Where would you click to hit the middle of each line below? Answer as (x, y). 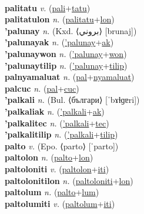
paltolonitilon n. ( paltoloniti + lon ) (69, 180)
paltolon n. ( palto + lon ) (49, 157)
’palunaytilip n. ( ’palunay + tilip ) (66, 65)
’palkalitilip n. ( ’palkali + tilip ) (61, 134)
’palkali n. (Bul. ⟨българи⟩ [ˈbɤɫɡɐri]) (72, 100)
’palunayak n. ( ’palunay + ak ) (59, 42)
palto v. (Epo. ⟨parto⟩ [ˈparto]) (62, 146)
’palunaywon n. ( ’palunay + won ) (66, 53)
